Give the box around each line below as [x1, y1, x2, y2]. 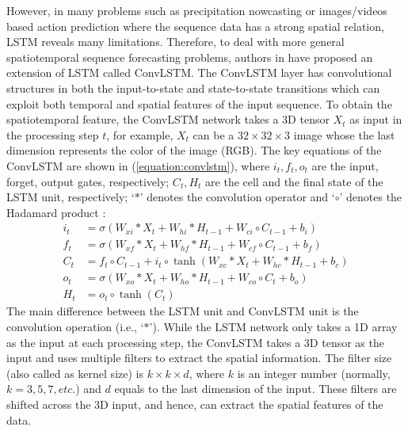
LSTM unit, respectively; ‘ [6, 189, 135, 205]
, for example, [106, 126, 173, 143]
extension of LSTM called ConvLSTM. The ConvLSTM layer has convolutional [6, 64, 392, 81]
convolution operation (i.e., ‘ [6, 318, 144, 335]
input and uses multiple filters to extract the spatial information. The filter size [6, 349, 392, 366]
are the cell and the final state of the [205, 173, 383, 189]
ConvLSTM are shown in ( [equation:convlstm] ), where [6, 157, 270, 174]
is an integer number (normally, [237, 364, 391, 381]
